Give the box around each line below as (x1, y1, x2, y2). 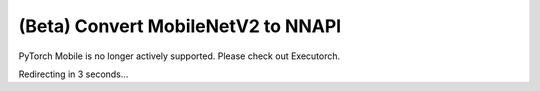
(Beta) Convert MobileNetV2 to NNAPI (18, 15, 342, 37)
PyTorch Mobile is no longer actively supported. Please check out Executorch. (18, 50, 341, 62)
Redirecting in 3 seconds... (18, 68, 129, 80)
